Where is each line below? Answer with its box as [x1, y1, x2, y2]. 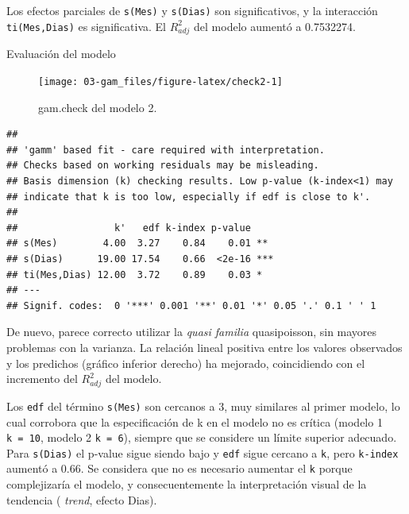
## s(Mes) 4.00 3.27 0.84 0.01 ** [6, 238, 268, 249]
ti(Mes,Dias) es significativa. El [6, 17, 166, 34]
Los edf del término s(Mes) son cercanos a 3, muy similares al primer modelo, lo [6, 397, 400, 414]
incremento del [6, 370, 78, 387]
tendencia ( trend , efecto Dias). [6, 491, 157, 508]
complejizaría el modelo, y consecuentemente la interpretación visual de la [6, 476, 367, 493]
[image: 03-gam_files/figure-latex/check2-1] [38, 75, 283, 87]
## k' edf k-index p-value [6, 222, 251, 234]
